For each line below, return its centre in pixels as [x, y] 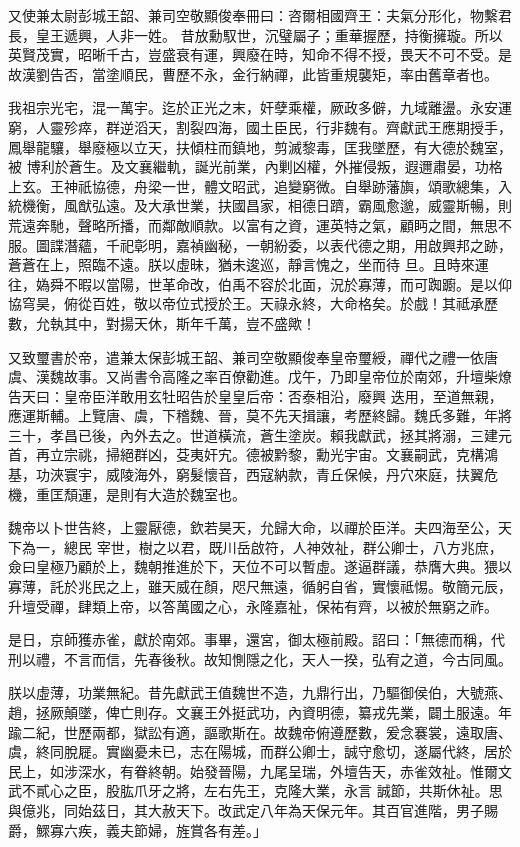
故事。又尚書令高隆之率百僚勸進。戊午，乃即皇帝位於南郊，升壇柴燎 [287, 376]
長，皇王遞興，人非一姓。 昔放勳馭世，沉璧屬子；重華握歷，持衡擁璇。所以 [255, 34]
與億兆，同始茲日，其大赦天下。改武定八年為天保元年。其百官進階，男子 [246, 809]
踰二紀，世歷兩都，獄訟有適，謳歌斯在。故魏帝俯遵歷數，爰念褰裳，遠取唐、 [260, 731]
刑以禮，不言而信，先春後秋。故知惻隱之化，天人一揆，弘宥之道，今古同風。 [260, 658]
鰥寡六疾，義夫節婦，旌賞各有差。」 [151, 829]
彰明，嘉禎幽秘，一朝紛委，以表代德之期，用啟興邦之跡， [322, 244]
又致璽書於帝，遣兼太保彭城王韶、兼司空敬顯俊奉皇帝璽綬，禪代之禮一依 [246, 356]
